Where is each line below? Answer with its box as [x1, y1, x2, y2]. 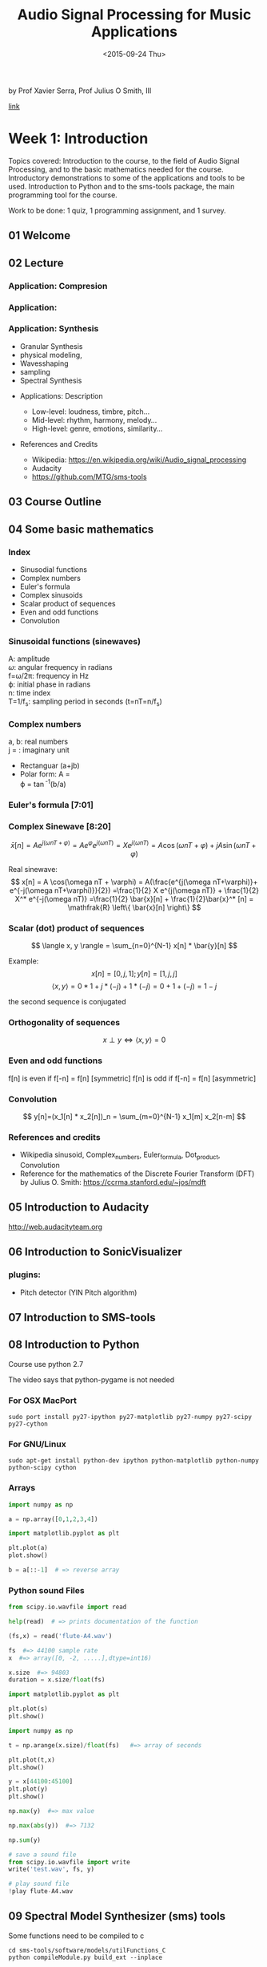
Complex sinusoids [19, 590, 83, 599]
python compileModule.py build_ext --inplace [8, 1953, 162, 1961]
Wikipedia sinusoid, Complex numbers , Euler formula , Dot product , [19, 1150, 221, 1162]
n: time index [8, 688, 51, 698]
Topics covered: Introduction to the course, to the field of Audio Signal [8, 156, 240, 165]
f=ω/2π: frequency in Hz [8, 671, 90, 681]
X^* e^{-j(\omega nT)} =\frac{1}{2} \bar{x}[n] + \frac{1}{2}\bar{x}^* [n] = [14, 894, 254, 903]
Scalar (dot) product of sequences [8, 923, 145, 934]
